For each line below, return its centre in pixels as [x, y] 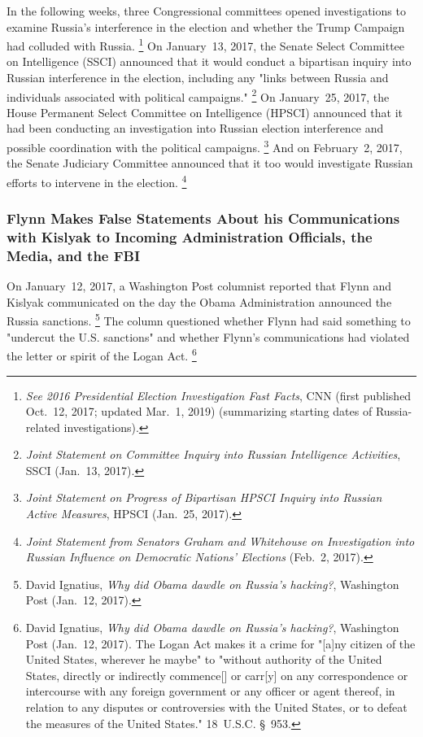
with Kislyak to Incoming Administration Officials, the [190, 237]
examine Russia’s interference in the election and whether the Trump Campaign [206, 26]
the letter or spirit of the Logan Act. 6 [102, 354]
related [43, 427]
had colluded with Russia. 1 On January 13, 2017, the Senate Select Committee [206, 44]
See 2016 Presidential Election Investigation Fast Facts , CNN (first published [218, 395]
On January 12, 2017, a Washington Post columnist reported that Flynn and [199, 286]
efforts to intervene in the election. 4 [97, 181]
